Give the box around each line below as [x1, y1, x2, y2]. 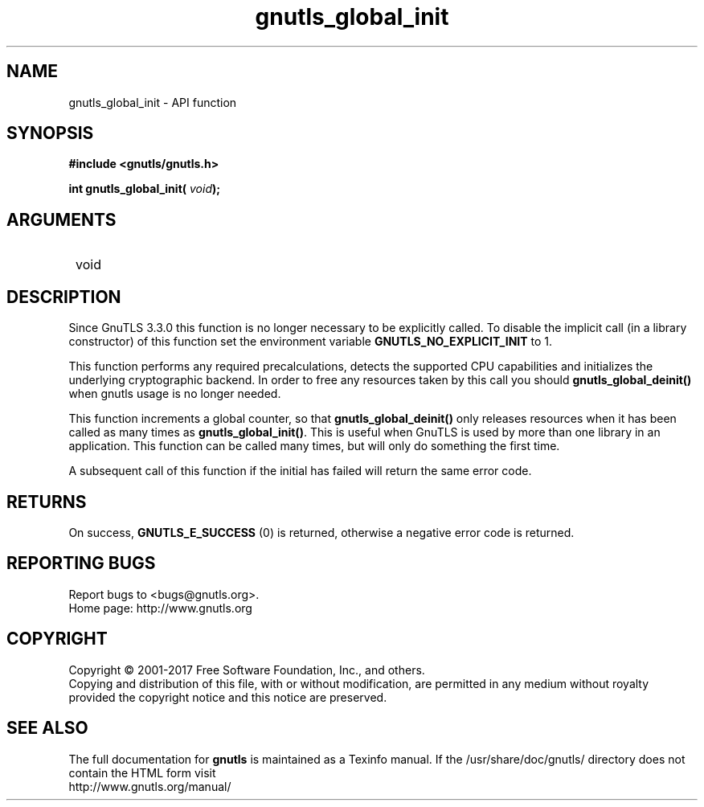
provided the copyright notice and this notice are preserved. [68, 690, 387, 704]
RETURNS [6, 491, 87, 512]
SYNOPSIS [6, 123, 94, 144]
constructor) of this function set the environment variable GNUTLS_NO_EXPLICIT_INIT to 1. [68, 334, 553, 349]
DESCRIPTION [6, 286, 121, 307]
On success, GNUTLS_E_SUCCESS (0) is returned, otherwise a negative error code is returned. [68, 525, 575, 539]
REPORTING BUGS [6, 553, 156, 574]
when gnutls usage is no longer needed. [68, 387, 281, 401]
